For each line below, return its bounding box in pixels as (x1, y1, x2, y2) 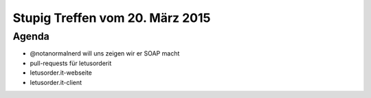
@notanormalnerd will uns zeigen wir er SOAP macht (30, 49, 180, 58)
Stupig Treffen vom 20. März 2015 (12, 10, 211, 25)
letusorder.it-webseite (30, 69, 93, 77)
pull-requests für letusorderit (30, 59, 112, 67)
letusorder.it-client (30, 78, 82, 86)
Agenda (12, 30, 49, 42)
